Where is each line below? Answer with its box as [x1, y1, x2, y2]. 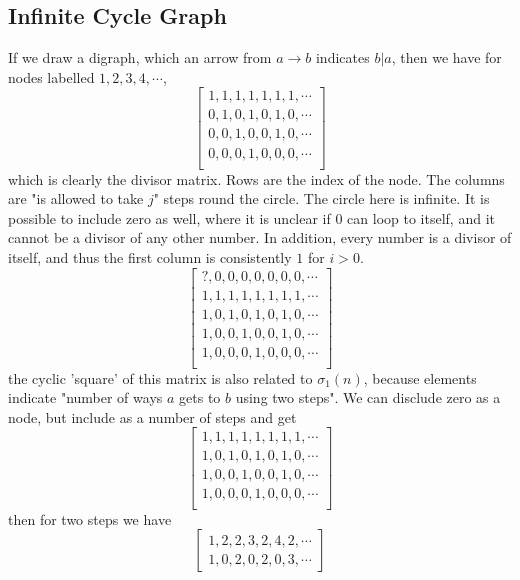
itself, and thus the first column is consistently [8, 246, 292, 267]
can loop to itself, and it [347, 207, 495, 228]
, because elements [363, 367, 477, 388]
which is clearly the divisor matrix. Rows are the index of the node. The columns [8, 168, 505, 189]
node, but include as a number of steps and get [8, 406, 297, 427]
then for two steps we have [8, 508, 172, 529]
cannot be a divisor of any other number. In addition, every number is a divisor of [8, 227, 512, 248]
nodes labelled [8, 66, 95, 87]
